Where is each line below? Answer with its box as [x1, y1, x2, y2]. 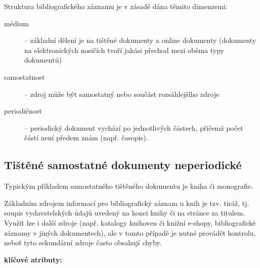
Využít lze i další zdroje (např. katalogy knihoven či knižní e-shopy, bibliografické [4, 217, 256, 228]
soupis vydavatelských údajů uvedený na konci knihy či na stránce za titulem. [4, 207, 245, 218]
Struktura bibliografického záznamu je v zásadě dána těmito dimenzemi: [4, 1, 228, 11]
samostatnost [4, 71, 45, 82]
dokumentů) [24, 55, 62, 65]
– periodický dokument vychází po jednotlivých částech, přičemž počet [24, 122, 243, 133]
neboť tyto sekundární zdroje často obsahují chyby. [4, 237, 162, 248]
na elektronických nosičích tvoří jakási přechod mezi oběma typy [24, 44, 224, 55]
